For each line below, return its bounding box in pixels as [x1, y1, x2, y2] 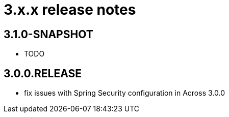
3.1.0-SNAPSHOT [4, 27, 93, 41]
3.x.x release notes [4, 1, 136, 18]
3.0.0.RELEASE [4, 67, 82, 80]
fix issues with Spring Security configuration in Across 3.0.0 [24, 89, 225, 98]
